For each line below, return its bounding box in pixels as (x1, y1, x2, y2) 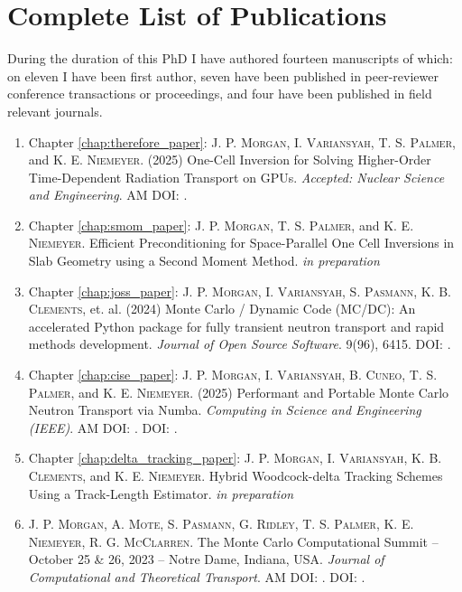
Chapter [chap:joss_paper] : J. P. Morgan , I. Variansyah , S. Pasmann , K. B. (28, 281, 452, 300)
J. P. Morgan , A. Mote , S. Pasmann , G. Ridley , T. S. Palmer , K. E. (28, 514, 414, 533)
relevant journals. (7, 101, 103, 120)
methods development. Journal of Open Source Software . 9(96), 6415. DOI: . (28, 334, 451, 353)
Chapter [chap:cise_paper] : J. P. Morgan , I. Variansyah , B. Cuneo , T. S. (28, 365, 438, 384)
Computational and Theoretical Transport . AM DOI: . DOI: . (28, 567, 365, 586)
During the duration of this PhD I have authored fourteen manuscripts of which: (7, 49, 453, 68)
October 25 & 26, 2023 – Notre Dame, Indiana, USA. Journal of (28, 550, 384, 569)
